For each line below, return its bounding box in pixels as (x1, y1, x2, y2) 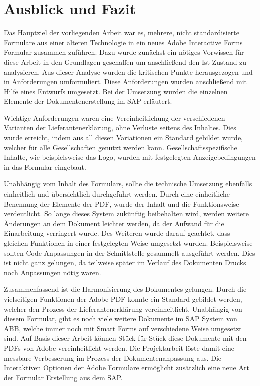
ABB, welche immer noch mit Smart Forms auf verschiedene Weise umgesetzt (4, 323, 242, 333)
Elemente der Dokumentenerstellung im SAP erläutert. (4, 96, 172, 106)
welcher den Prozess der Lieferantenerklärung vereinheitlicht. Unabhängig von (4, 303, 242, 314)
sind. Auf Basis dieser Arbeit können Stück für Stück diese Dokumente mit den (4, 333, 247, 343)
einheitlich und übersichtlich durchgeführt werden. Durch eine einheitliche (4, 188, 230, 199)
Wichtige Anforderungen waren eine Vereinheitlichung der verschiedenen (4, 112, 225, 123)
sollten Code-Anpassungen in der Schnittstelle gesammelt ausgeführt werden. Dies (4, 247, 255, 258)
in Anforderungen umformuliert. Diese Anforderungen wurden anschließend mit (4, 76, 247, 87)
